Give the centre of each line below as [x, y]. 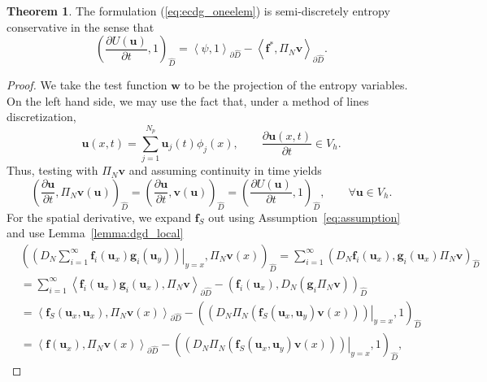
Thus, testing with [52, 170]
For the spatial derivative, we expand [99, 217]
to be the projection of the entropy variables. [296, 84]
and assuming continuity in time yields [225, 170]
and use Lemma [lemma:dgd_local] [95, 233]
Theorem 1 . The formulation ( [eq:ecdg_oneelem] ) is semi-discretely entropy [198, 11]
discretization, [41, 117]
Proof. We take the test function [87, 84]
